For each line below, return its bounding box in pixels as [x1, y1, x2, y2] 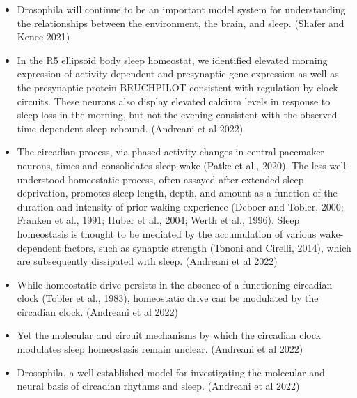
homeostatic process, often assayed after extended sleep [68, 171, 304, 186]
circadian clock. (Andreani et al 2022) [17, 304, 178, 319]
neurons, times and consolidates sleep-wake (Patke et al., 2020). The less [17, 158, 326, 172]
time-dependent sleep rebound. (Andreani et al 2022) [17, 121, 244, 135]
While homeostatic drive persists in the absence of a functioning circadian [17, 277, 333, 291]
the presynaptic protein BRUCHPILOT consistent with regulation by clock [17, 79, 338, 94]
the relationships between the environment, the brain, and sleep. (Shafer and [17, 15, 344, 30]
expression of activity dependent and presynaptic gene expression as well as [17, 66, 339, 81]
